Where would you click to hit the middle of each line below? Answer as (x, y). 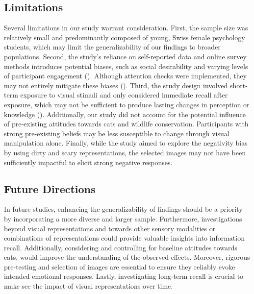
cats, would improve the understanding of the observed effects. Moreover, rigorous (127, 257)
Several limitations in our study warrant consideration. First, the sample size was (126, 28)
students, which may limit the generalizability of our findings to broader (112, 47)
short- (239, 85)
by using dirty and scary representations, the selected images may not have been (125, 152)
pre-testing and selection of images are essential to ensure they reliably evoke (120, 266)
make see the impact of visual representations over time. (89, 286)
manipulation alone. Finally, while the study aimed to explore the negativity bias (126, 143)
